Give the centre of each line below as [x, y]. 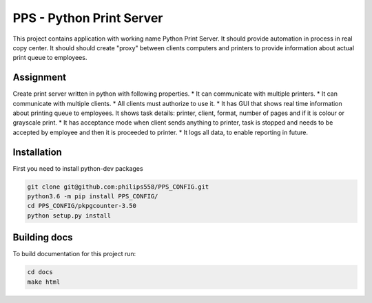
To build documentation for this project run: [74, 254]
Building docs [43, 238]
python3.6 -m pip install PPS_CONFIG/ [93, 197]
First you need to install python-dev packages [78, 168]
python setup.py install [69, 216]
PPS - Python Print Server [88, 18]
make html [44, 282]
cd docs [40, 272]
